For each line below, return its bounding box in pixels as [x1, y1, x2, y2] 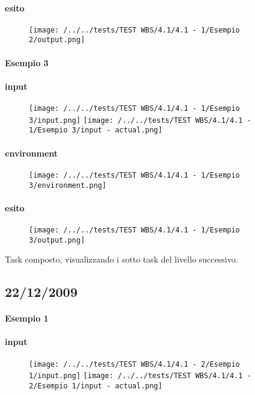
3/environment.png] [29, 181, 106, 190]
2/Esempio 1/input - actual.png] [29, 381, 162, 390]
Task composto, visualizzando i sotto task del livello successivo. [5, 253, 238, 266]
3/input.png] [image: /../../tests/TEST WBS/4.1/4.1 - [29, 116, 251, 125]
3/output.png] [29, 235, 85, 244]
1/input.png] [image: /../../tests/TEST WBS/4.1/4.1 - [29, 372, 251, 381]
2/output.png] [29, 36, 85, 45]
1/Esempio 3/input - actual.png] [29, 126, 162, 135]
